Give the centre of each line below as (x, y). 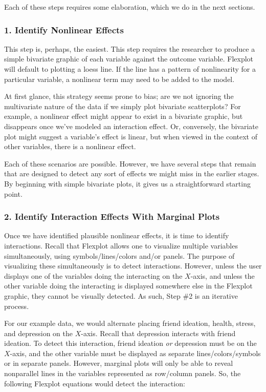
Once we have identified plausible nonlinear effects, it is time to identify (117, 235)
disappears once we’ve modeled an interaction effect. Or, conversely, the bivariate (131, 126)
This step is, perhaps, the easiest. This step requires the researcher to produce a (130, 48)
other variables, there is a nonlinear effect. (70, 146)
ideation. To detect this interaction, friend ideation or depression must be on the (130, 343)
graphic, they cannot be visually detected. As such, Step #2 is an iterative (121, 295)
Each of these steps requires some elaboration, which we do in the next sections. (130, 7)
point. (13, 193)
